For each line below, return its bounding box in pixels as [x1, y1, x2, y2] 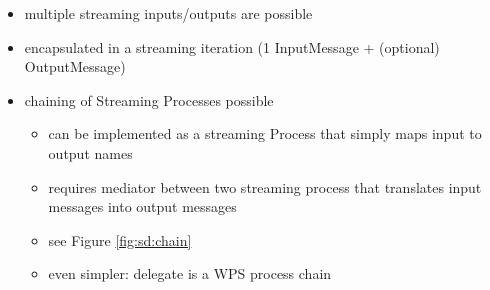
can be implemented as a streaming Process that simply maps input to [48, 123, 482, 144]
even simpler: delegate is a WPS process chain [48, 263, 332, 284]
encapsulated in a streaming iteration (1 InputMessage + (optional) [24, 36, 440, 57]
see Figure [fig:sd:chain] [48, 229, 192, 250]
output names [48, 142, 133, 163]
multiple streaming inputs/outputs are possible [24, 3, 313, 23]
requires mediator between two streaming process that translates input [48, 176, 482, 197]
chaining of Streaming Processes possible [24, 89, 274, 110]
